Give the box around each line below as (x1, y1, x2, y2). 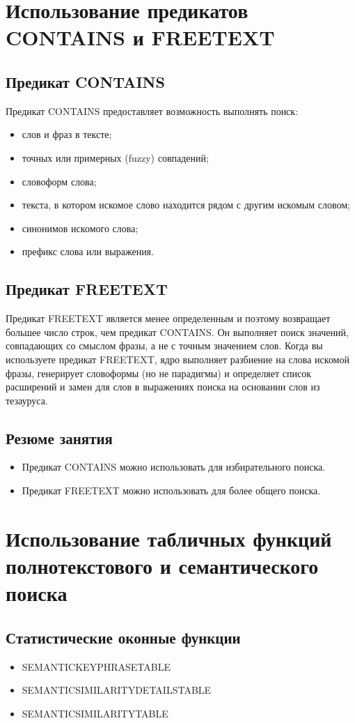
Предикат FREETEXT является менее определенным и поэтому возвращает (6, 311, 331, 326)
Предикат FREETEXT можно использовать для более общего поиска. (22, 483, 321, 498)
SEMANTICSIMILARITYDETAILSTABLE (22, 683, 212, 697)
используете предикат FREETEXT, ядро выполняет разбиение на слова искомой (6, 351, 349, 366)
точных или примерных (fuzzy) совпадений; (22, 150, 209, 165)
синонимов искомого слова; (22, 220, 139, 235)
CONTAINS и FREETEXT (6, 23, 275, 52)
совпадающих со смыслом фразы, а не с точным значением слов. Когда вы (6, 338, 323, 353)
